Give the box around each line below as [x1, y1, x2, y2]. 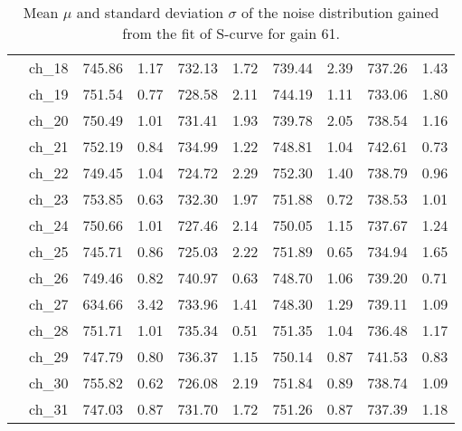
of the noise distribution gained [240, 2, 439, 23]
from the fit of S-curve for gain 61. [122, 23, 340, 43]
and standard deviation [76, 2, 224, 23]
